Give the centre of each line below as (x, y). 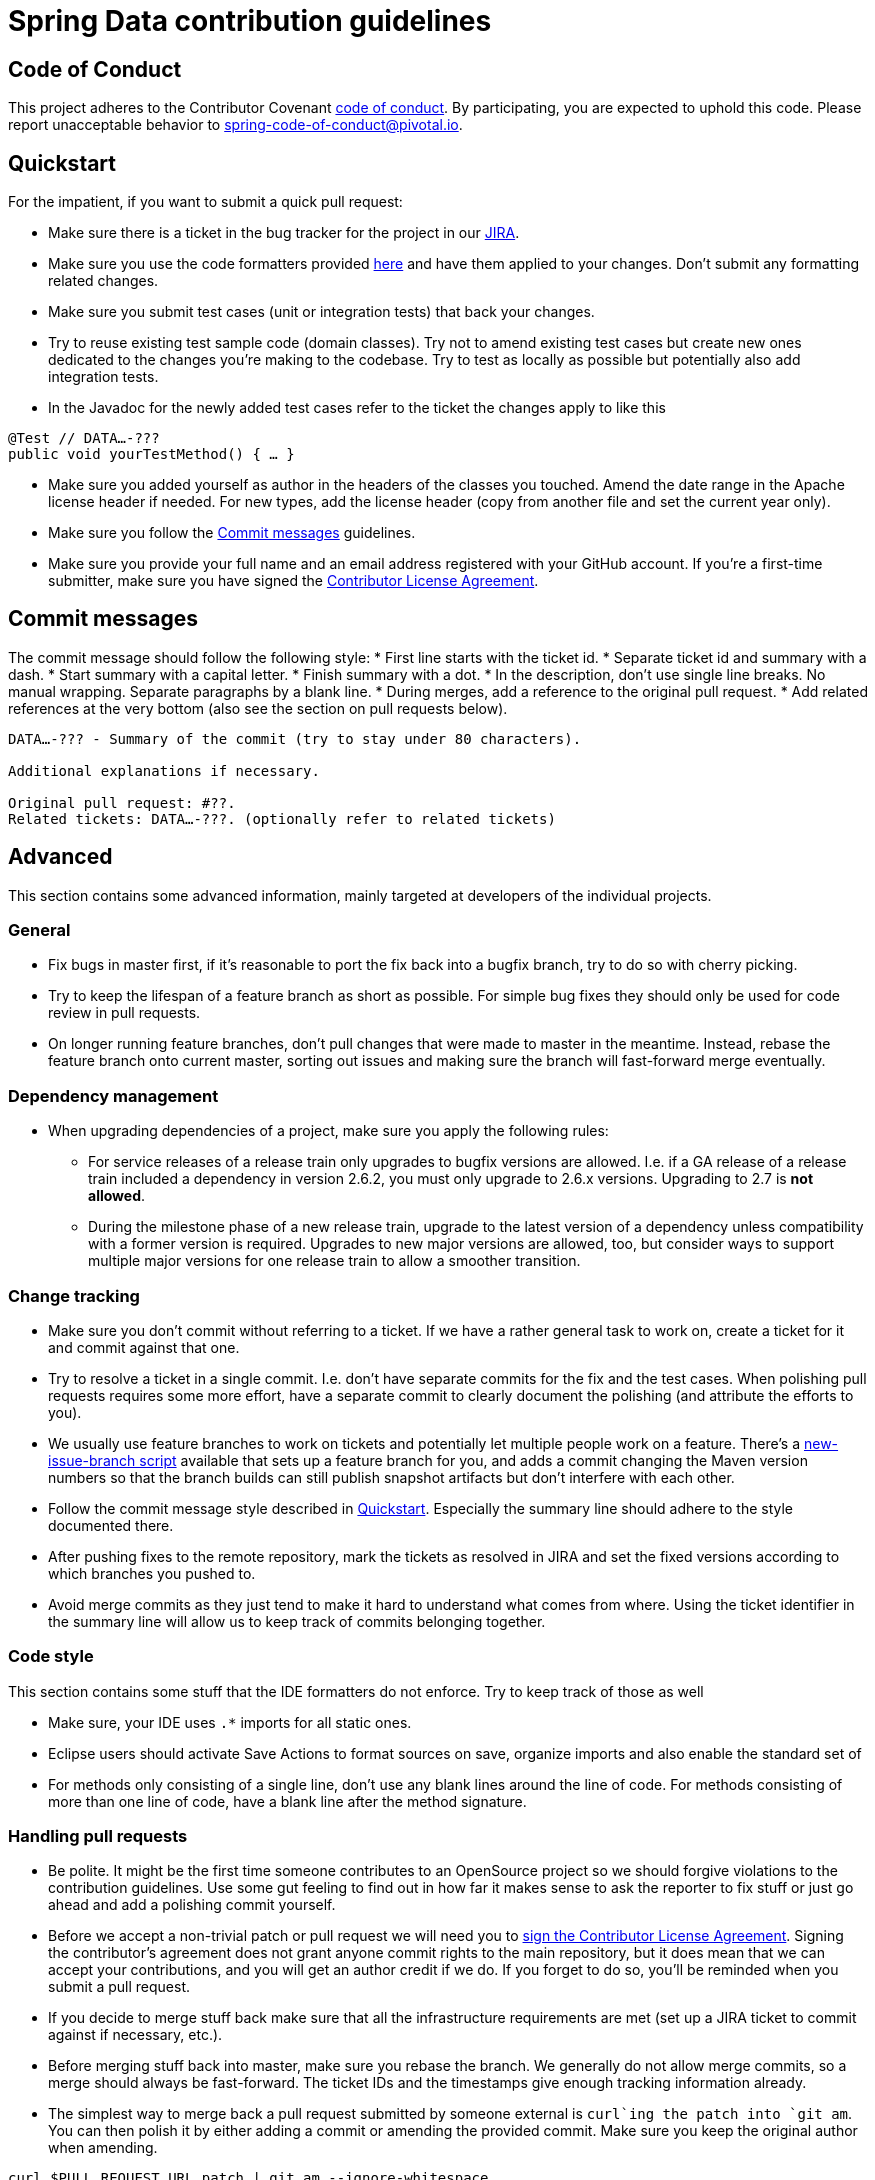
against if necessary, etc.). (135, 2035)
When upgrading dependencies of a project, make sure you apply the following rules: (328, 1131)
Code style (51, 1656)
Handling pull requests (98, 1836)
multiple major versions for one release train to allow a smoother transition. (334, 1261)
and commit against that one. (144, 1347)
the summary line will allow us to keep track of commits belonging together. (297, 1621)
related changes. (103, 281)
